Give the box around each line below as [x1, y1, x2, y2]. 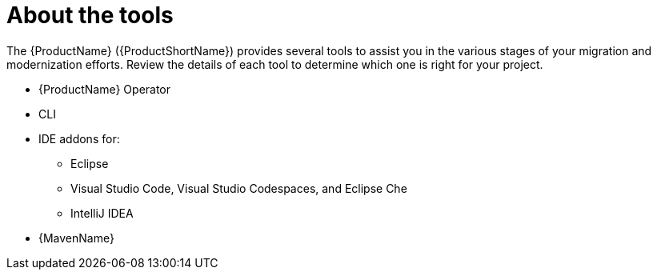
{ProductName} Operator [38, 82, 171, 96]
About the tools [6, 2, 174, 29]
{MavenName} [38, 230, 114, 245]
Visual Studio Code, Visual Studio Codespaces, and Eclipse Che [70, 181, 407, 195]
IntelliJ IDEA [70, 206, 134, 220]
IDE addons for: [38, 131, 120, 146]
